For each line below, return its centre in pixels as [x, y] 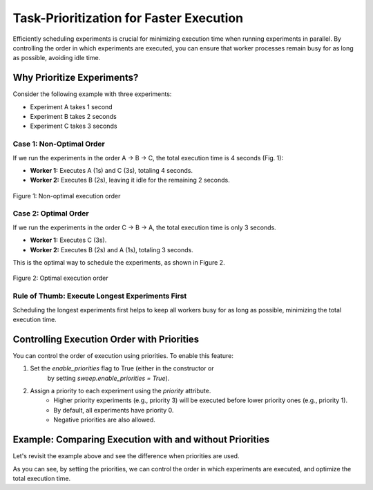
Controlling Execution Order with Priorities [106, 339]
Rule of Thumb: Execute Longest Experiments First [100, 296]
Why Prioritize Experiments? [76, 78]
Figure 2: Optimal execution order [60, 278]
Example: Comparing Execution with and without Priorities [141, 440]
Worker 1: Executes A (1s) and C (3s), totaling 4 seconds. [112, 170]
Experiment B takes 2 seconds [73, 117]
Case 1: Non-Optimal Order [59, 144]
